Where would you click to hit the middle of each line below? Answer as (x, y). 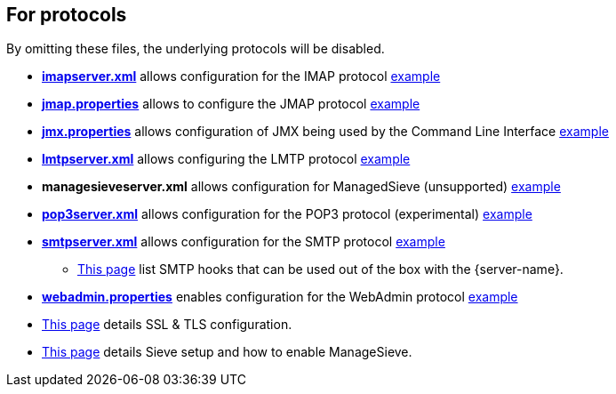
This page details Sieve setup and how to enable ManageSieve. (227, 352)
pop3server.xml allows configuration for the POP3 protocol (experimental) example (287, 214)
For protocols (67, 15)
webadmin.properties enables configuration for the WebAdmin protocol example (280, 297)
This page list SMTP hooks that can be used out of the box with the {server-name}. (320, 269)
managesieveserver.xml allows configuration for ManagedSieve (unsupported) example (301, 187)
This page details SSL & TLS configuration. (167, 325)
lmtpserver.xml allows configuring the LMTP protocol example (226, 159)
